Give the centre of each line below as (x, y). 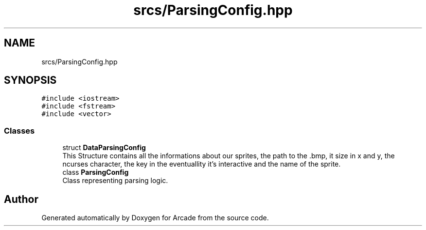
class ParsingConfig (96, 172)
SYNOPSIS (30, 80)
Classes (19, 130)
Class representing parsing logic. (115, 181)
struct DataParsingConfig (104, 148)
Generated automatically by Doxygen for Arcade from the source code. (155, 218)
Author (21, 199)
